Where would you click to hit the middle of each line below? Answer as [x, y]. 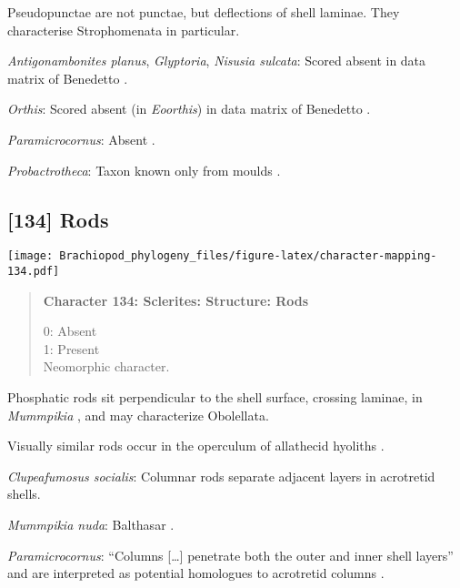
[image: [30, 256]
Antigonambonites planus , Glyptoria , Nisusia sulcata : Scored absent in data [217, 61]
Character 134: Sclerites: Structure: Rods [176, 300]
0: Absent [70, 331]
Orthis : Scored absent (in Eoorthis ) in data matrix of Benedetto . [189, 109]
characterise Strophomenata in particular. [124, 30]
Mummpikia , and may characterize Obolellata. [138, 415]
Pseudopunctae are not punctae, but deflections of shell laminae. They [204, 12]
